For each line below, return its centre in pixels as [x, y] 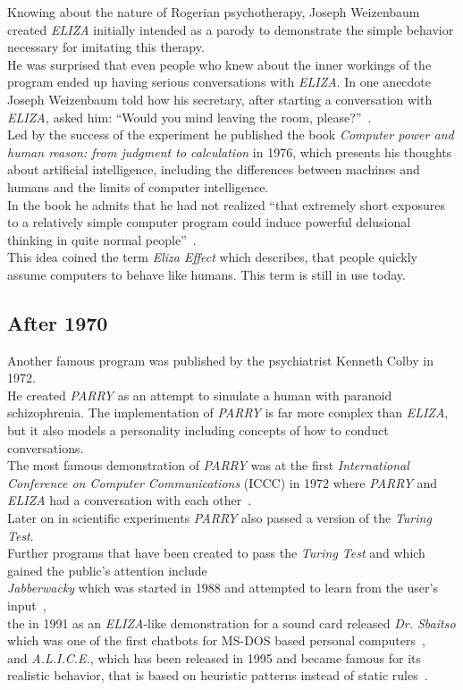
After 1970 [58, 322]
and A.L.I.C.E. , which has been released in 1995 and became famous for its [215, 657]
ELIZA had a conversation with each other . [130, 500]
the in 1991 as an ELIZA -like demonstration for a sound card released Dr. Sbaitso [231, 623]
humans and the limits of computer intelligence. [138, 186]
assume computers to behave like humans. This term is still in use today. [206, 274]
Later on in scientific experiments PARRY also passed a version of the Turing [219, 518]
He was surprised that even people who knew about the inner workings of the [219, 64]
